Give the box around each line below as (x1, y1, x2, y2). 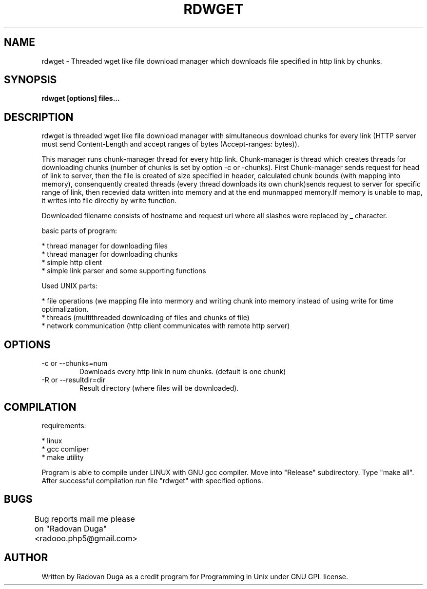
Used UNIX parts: (41, 282, 98, 290)
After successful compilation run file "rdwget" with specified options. (41, 476, 263, 485)
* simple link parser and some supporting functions (41, 266, 206, 275)
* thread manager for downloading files (41, 242, 168, 250)
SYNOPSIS (4, 74, 57, 86)
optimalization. (41, 305, 89, 314)
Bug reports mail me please (34, 513, 135, 524)
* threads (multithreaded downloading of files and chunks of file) (41, 313, 250, 322)
